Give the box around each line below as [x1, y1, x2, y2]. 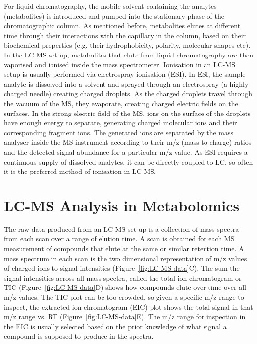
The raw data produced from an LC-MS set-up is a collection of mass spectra [4, 224, 239, 234]
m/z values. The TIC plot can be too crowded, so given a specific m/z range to [4, 291, 244, 302]
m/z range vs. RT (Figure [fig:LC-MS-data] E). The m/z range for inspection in [4, 311, 246, 322]
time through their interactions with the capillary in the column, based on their [4, 30, 246, 40]
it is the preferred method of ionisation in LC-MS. [4, 166, 156, 176]
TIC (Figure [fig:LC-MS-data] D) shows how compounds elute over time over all [4, 282, 246, 292]
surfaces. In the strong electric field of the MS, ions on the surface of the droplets [4, 108, 251, 118]
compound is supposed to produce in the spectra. [4, 331, 154, 341]
